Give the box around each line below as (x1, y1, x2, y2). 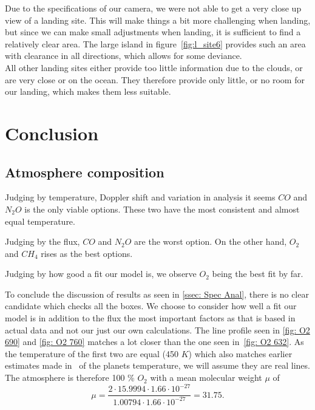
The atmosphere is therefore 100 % (5, 371, 135, 384)
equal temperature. (5, 214, 75, 227)
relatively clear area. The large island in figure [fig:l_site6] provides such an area (5, 37, 306, 50)
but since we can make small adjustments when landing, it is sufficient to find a (5, 26, 301, 38)
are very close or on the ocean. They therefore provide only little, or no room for (5, 73, 305, 86)
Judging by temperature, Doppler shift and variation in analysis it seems (5, 191, 276, 203)
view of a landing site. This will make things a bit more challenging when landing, (5, 13, 311, 26)
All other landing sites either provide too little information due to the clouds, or (5, 61, 303, 73)
